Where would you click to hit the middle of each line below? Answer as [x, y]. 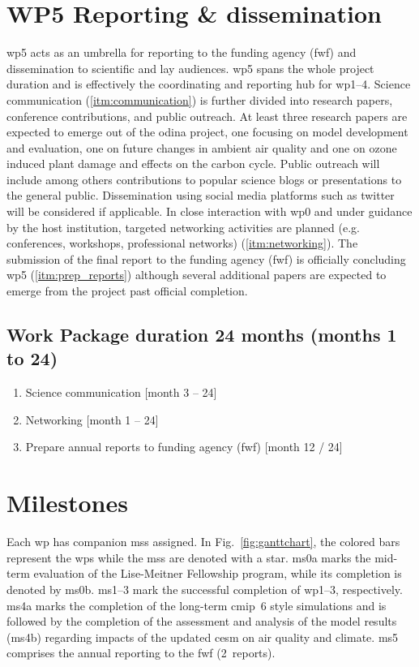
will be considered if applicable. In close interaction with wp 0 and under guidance [209, 211]
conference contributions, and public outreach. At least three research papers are [207, 116]
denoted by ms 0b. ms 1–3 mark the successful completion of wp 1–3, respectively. [205, 589]
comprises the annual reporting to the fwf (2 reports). [141, 653]
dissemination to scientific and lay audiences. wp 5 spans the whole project [190, 68]
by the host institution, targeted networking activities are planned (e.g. [183, 227]
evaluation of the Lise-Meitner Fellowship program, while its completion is [218, 573]
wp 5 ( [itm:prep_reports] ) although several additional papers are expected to [197, 275]
